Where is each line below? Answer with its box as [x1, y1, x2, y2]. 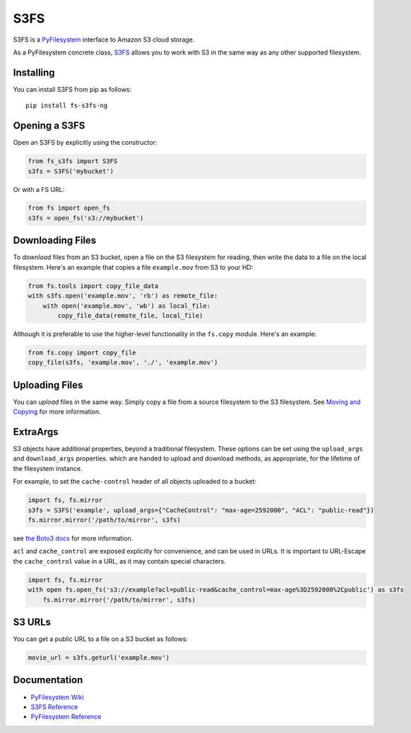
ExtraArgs [13, 426, 59, 438]
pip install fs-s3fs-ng [25, 102, 108, 109]
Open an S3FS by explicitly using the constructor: [13, 138, 157, 147]
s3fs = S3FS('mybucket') [28, 167, 114, 175]
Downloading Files [13, 234, 97, 246]
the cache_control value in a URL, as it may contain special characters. [13, 556, 226, 565]
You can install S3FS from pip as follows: [13, 85, 132, 93]
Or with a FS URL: [13, 185, 65, 193]
